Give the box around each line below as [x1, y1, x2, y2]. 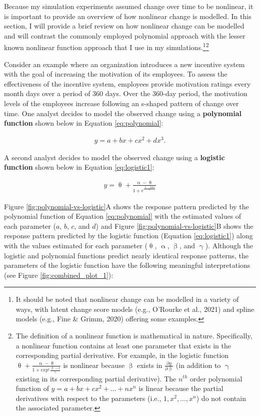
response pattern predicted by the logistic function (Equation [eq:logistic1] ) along [4, 230, 253, 241]
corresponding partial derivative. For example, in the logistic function [15, 350, 229, 360]
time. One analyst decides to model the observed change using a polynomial [4, 108, 241, 118]
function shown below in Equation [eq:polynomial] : [4, 118, 163, 128]
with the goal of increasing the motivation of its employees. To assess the [4, 69, 227, 79]
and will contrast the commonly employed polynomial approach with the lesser [4, 30, 245, 41]
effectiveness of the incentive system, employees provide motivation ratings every [4, 78, 251, 89]
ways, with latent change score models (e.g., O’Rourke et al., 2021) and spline [15, 303, 254, 314]
